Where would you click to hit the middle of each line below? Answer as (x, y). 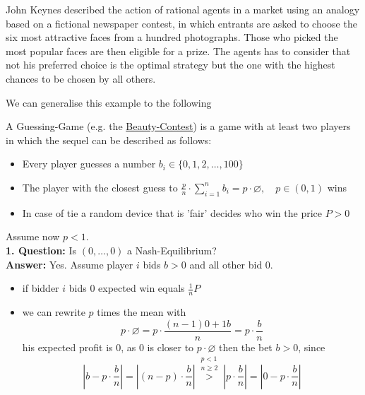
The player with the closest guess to (100, 187)
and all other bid (226, 264)
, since (312, 347)
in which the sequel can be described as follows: (109, 140)
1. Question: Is (41, 250)
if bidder (41, 288)
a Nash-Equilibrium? (172, 250)
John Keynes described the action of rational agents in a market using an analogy (183, 9)
